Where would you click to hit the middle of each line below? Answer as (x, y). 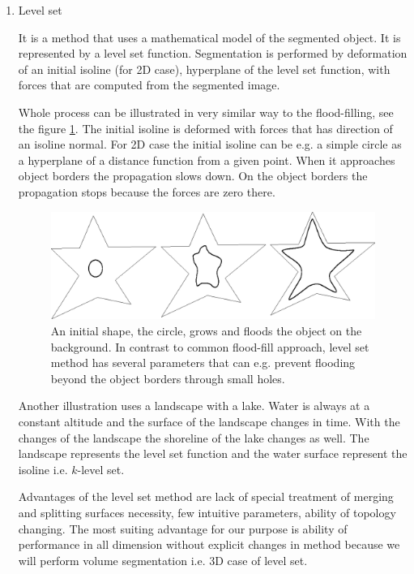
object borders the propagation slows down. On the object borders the (193, 176)
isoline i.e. (43, 469)
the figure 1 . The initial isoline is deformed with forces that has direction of (205, 128)
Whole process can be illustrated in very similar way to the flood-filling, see (206, 112)
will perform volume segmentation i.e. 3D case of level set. (163, 560)
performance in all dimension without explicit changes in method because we (209, 544)
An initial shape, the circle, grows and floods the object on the (206, 330)
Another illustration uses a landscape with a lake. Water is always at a (194, 406)
